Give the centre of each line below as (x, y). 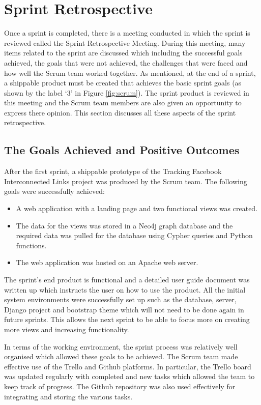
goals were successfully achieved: (54, 191)
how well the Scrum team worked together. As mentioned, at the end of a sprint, (130, 73)
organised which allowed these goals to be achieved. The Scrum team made (121, 356)
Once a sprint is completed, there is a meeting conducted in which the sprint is (127, 33)
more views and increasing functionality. (67, 329)
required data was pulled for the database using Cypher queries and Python (134, 235)
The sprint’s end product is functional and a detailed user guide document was (127, 280)
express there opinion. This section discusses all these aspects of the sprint (120, 112)
